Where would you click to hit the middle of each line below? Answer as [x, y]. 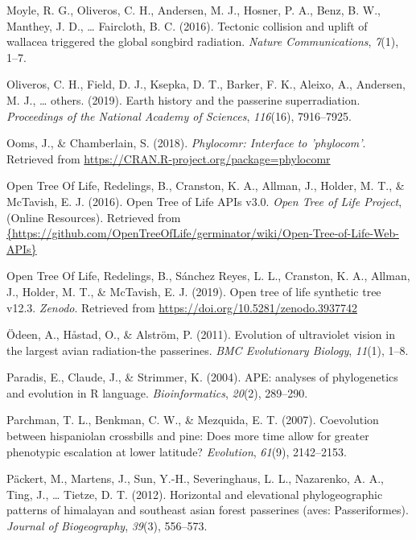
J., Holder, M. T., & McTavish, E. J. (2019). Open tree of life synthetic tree [194, 291]
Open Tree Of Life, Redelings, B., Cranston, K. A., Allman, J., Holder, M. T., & [206, 185]
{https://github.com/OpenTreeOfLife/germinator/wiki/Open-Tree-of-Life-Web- [203, 233]
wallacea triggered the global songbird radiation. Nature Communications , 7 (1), [203, 41]
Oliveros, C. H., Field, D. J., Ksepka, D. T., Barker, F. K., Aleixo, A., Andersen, [206, 84]
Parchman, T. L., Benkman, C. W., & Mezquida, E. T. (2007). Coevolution [193, 420]
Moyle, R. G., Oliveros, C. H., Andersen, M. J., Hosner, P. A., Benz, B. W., [194, 10]
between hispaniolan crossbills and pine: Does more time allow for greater [188, 436]
